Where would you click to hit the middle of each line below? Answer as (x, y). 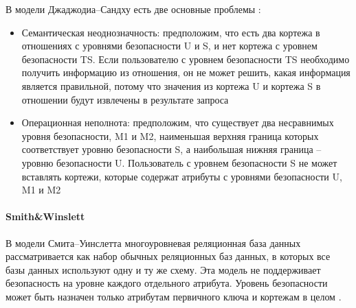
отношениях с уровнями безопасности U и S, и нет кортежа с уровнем (169, 46)
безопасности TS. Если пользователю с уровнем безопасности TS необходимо (186, 59)
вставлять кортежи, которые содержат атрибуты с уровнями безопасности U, (182, 176)
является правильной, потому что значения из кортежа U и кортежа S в (171, 85)
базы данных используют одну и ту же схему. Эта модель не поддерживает (163, 269)
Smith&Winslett (45, 216)
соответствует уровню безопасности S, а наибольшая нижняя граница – (171, 149)
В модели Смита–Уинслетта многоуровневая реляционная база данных (153, 242)
